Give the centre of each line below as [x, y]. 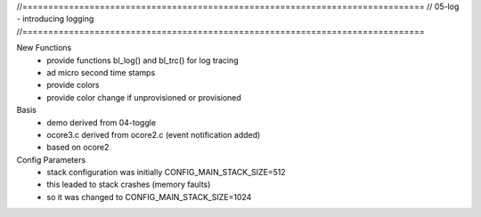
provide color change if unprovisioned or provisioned [144, 97]
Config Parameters [51, 159]
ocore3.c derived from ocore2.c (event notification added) [154, 134]
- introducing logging [55, 19]
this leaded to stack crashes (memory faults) [129, 185]
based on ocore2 [78, 148]
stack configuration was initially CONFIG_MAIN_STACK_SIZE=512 [167, 173]
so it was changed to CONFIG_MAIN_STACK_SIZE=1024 [149, 197]
